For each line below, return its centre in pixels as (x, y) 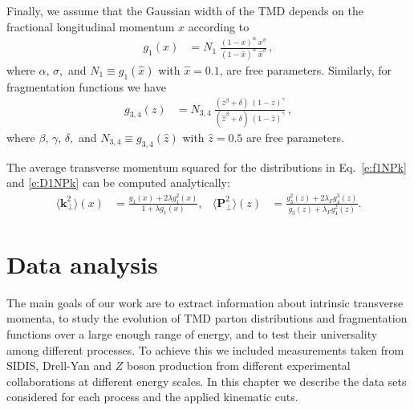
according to (219, 26)
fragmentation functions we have (86, 86)
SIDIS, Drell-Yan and (59, 365)
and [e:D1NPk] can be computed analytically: (118, 183)
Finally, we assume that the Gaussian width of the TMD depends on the (185, 10)
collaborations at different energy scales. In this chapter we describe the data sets (207, 381)
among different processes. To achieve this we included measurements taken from (205, 349)
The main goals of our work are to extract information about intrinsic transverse (205, 302)
